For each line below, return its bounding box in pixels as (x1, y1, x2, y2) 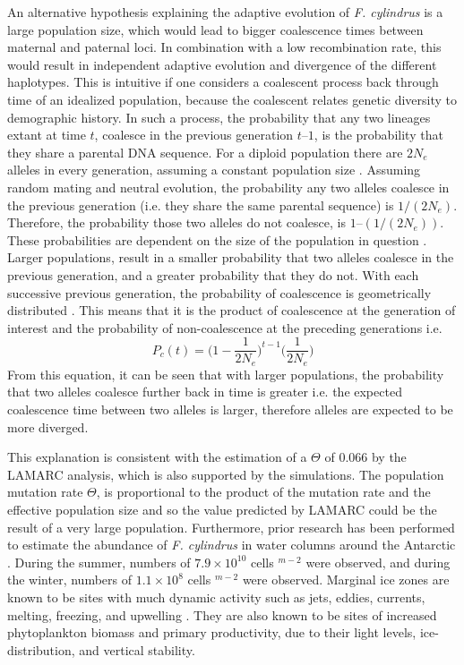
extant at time (7, 125, 86, 144)
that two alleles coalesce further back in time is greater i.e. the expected (7, 382, 402, 401)
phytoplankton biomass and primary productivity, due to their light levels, (7, 623, 417, 642)
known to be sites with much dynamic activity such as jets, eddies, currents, (7, 587, 425, 606)
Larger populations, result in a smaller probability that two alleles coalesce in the (7, 248, 454, 267)
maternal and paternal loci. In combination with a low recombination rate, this (7, 38, 442, 56)
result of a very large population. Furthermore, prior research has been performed (7, 517, 455, 536)
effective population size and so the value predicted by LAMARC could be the (7, 499, 437, 518)
